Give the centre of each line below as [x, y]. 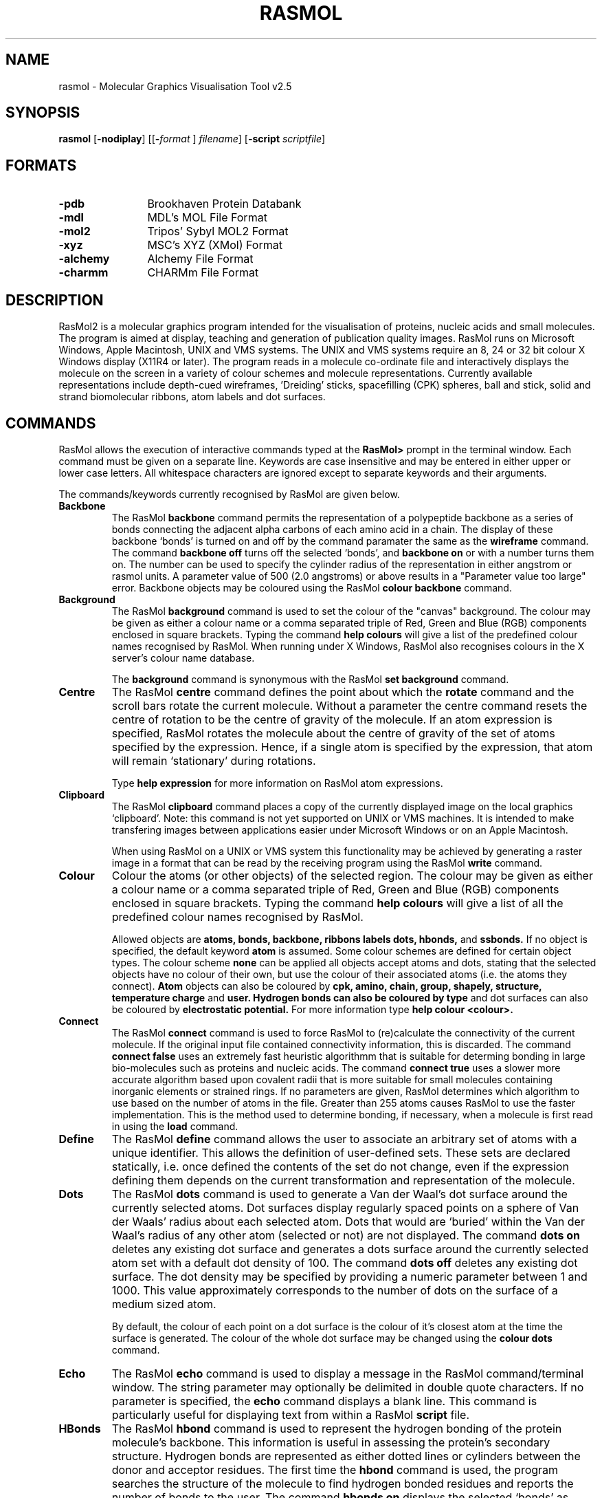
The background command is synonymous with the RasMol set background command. [310, 679]
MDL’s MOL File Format [207, 218]
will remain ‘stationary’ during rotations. [214, 760]
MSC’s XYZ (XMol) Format [215, 245]
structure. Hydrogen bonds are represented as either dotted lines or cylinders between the [346, 1456]
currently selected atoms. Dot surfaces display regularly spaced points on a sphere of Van [345, 1207]
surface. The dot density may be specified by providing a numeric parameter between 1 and [349, 1276]
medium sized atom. [164, 1304]
